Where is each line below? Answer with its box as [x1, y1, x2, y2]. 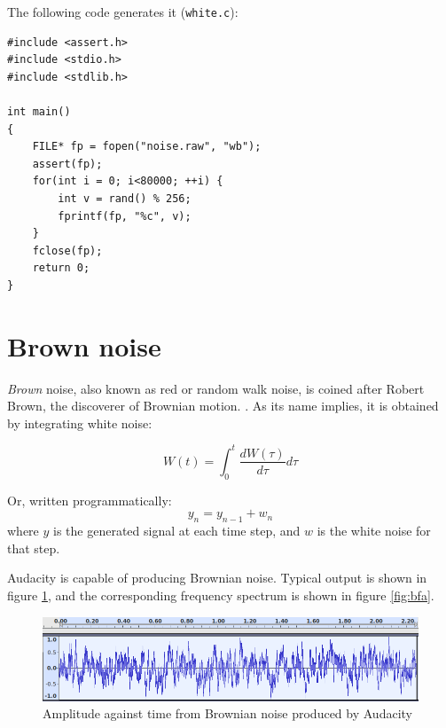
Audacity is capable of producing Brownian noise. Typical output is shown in [7, 568, 427, 587]
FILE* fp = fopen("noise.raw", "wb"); [32, 140, 262, 153]
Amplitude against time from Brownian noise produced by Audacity [43, 704, 412, 723]
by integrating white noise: [7, 413, 153, 432]
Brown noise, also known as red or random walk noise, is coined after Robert [7, 379, 425, 397]
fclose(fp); [32, 244, 103, 257]
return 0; [32, 262, 90, 275]
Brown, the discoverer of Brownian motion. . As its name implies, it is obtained [7, 396, 439, 415]
